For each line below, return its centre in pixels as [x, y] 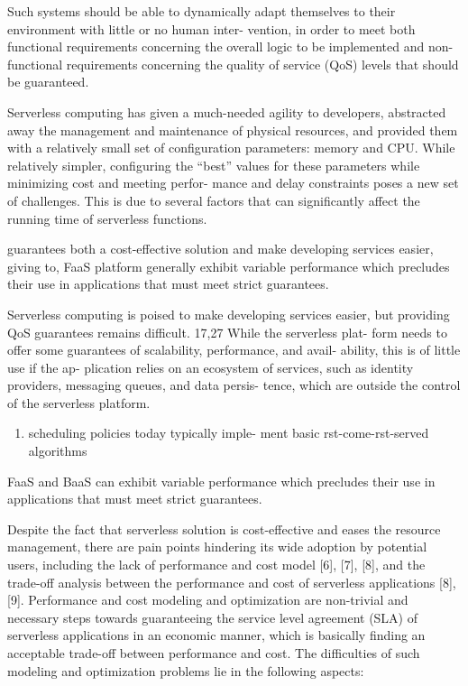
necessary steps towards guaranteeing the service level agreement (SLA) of [212, 617]
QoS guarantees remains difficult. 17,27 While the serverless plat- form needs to [227, 332]
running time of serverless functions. [107, 218]
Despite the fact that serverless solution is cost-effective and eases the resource [224, 528]
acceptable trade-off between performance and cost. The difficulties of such [214, 653]
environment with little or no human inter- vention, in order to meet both [211, 28]
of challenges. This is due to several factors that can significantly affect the [214, 200]
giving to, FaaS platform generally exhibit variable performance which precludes [229, 266]
